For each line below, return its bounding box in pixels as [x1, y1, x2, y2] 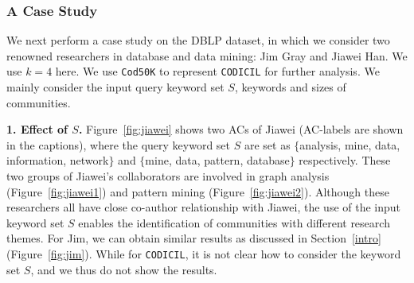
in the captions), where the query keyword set [6, 136, 231, 153]
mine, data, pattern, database [145, 152, 290, 169]
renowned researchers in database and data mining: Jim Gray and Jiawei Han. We [6, 47, 408, 64]
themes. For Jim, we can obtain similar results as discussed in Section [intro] [6, 230, 381, 246]
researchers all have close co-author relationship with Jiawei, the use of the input [6, 199, 401, 215]
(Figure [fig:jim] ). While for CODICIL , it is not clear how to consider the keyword [6, 246, 401, 262]
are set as [244, 136, 291, 153]
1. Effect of [6, 121, 68, 138]
